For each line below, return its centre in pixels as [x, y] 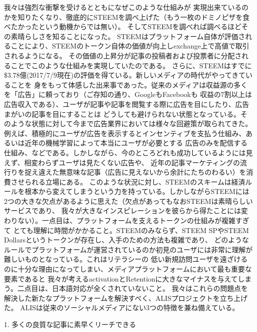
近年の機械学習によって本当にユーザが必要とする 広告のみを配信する [136, 143]
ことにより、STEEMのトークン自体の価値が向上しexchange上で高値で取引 [130, 46]
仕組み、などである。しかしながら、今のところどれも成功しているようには [125, 152]
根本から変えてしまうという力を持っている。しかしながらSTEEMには [137, 191]
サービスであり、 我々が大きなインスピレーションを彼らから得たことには [123, 211]
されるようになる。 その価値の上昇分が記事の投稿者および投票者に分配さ [123, 55]
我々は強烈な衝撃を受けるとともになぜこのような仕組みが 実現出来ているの [126, 7]
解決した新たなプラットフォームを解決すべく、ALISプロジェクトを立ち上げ [126, 298]
